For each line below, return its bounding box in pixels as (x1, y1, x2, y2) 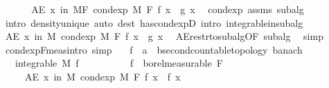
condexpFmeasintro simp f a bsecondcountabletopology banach (5, 42, 303, 56)
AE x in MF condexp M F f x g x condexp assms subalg (31, 2, 304, 16)
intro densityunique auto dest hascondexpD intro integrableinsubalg (5, 15, 303, 30)
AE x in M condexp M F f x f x (24, 69, 181, 83)
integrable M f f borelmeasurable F (15, 56, 223, 70)
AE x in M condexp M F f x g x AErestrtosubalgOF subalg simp (5, 29, 323, 43)
